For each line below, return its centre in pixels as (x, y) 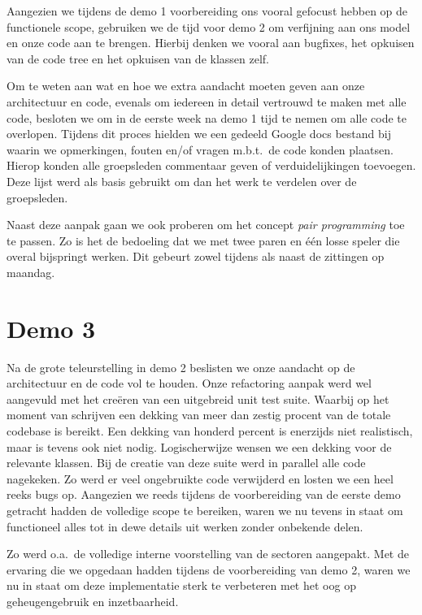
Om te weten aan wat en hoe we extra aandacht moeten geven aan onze (186, 86)
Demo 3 (51, 328)
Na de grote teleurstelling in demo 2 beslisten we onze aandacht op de (181, 367)
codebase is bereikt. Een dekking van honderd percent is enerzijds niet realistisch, (210, 431)
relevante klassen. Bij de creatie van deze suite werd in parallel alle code (186, 463)
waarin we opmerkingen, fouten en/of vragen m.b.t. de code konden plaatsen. (200, 149)
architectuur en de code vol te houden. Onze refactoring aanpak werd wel (189, 383)
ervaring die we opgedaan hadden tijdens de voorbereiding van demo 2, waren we (209, 569)
